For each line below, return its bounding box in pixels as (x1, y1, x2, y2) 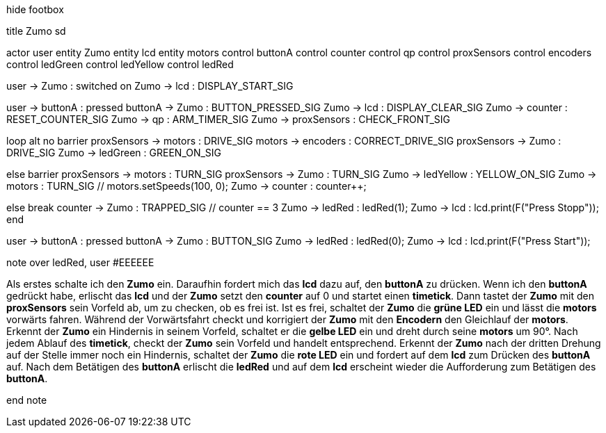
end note (6, 394, 47, 406)
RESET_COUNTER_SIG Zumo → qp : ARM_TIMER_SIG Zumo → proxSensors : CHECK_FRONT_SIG (6, 113, 451, 125)
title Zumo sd (6, 25, 66, 37)
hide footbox (6, 3, 64, 15)
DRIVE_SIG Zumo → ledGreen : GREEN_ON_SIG (6, 147, 222, 158)
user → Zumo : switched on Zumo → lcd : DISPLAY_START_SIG (6, 80, 294, 92)
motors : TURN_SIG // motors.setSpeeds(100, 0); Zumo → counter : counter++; (6, 180, 367, 192)
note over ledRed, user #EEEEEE (6, 256, 154, 268)
